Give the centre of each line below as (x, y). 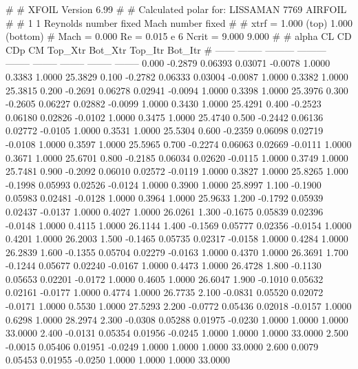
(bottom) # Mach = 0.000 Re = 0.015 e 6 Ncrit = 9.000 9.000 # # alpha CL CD (179, 36)
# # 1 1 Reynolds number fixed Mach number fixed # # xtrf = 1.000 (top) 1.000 (179, 22)
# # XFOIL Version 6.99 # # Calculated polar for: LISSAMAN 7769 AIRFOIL (176, 9)
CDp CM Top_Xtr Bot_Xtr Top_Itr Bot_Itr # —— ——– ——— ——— (166, 49)
